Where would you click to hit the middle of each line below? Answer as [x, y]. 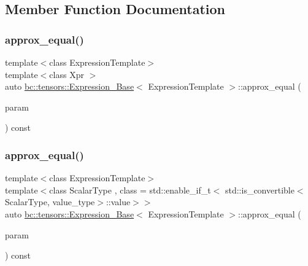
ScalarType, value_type [50, 202]
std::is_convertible [260, 190]
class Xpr [67, 74]
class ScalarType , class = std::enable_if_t [130, 190]
